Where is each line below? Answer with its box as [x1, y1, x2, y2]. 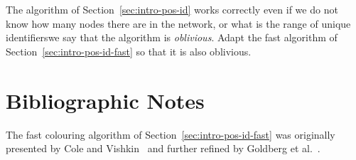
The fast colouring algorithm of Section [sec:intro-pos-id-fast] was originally [6, 127, 335, 142]
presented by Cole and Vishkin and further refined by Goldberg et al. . [6, 141, 320, 156]
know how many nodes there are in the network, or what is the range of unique [6, 16, 351, 31]
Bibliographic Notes [6, 85, 205, 114]
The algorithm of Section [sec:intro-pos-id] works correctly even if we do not [6, 2, 338, 16]
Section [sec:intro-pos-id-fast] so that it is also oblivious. [6, 43, 252, 58]
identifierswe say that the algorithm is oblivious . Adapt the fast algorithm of [6, 30, 338, 45]
